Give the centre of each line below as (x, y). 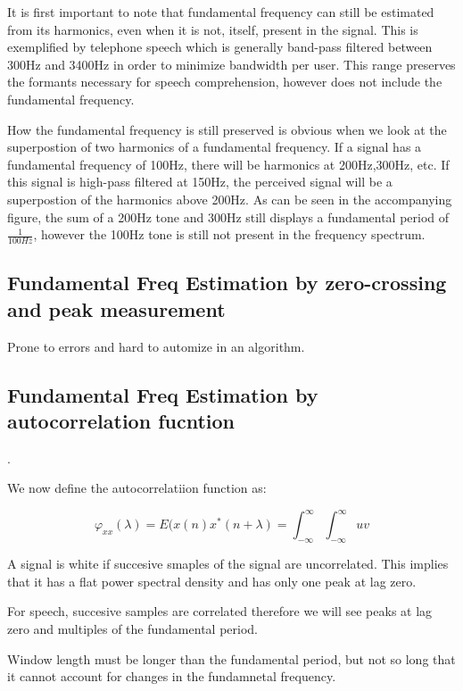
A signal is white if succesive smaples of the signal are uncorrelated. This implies (228, 564)
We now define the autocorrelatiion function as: (137, 488)
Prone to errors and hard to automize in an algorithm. (156, 346)
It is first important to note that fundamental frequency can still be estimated (221, 12)
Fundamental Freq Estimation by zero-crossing (227, 283)
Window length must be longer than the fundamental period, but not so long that (231, 658)
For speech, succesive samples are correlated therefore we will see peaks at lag (220, 611)
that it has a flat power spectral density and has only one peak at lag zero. (212, 581)
